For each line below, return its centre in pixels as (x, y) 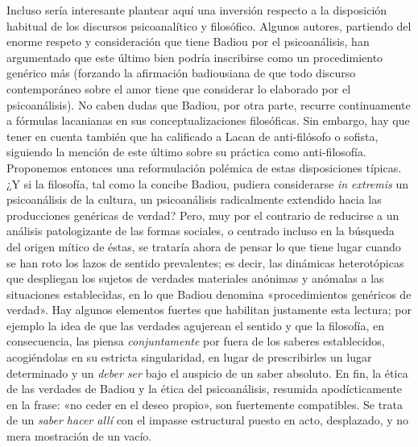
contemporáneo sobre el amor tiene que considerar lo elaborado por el (179, 88)
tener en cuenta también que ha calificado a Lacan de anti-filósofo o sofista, (192, 136)
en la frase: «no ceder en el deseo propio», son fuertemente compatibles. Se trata (205, 404)
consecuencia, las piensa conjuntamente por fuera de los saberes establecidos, (196, 341)
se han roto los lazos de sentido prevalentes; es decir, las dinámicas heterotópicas (205, 262)
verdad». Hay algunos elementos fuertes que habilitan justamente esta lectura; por (209, 310)
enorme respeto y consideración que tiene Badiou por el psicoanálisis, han (188, 41)
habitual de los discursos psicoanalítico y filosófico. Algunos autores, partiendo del (209, 25)
